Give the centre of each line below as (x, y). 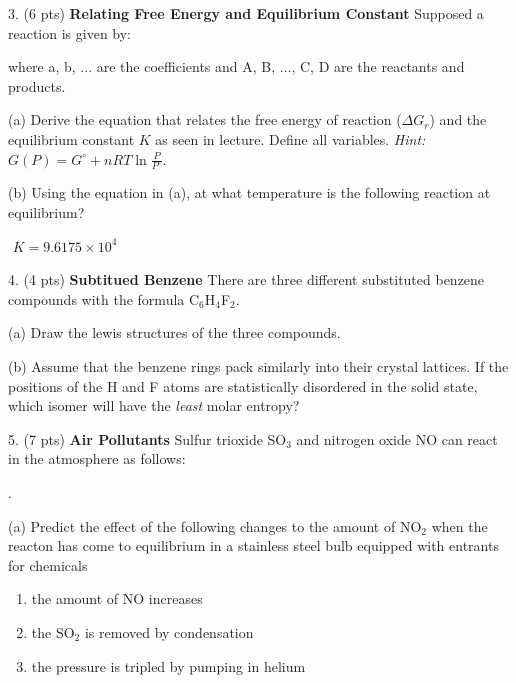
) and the (458, 119)
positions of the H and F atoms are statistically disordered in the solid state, (243, 385)
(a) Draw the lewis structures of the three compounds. (174, 332)
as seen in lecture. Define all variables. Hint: (290, 138)
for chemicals (48, 564)
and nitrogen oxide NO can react (397, 438)
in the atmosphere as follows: (97, 458)
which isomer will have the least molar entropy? (154, 405)
